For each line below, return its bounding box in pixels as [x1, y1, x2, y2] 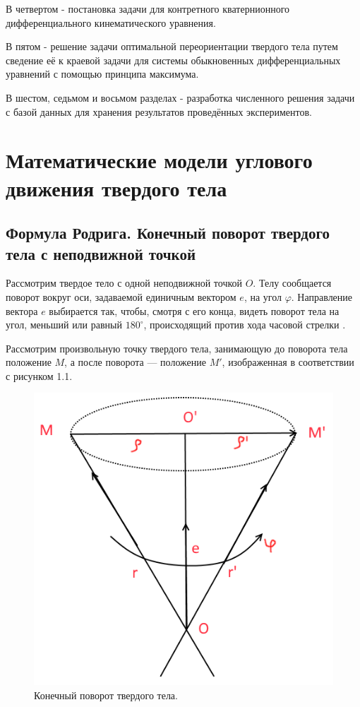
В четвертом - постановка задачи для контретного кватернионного [6, 1, 290, 16]
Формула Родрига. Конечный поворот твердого [6, 222, 330, 244]
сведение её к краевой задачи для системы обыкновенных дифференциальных [6, 52, 341, 67]
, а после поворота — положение [64, 355, 206, 369]
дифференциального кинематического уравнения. [6, 15, 216, 30]
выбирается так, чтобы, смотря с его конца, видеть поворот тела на [49, 303, 340, 318]
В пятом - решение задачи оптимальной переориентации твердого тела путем [6, 39, 338, 54]
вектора [6, 303, 38, 318]
